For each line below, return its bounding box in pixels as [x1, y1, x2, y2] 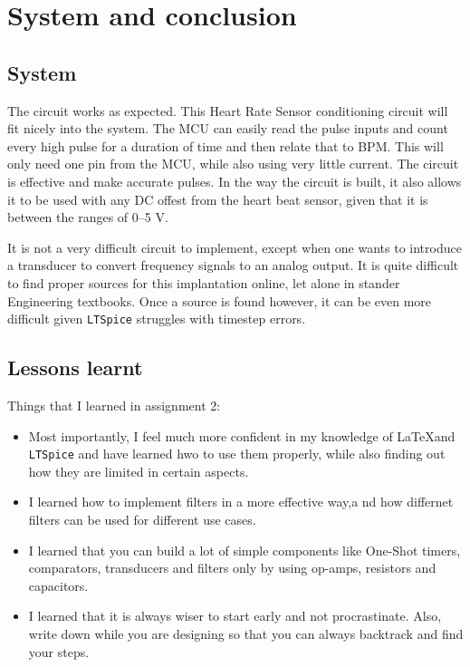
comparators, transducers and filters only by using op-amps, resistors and [28, 558, 436, 577]
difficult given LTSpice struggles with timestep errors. [7, 309, 306, 328]
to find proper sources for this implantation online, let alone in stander [7, 273, 400, 292]
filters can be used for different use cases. [28, 510, 256, 528]
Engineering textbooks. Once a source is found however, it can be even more [7, 291, 432, 310]
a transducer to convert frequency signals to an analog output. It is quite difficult [7, 256, 459, 275]
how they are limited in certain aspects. [28, 461, 249, 480]
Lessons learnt [7, 353, 143, 382]
